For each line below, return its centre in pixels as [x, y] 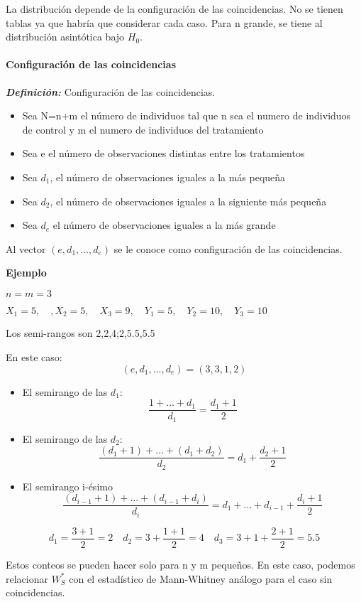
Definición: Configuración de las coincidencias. [111, 91]
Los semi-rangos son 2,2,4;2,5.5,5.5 [80, 333]
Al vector [26, 248]
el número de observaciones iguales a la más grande [164, 225]
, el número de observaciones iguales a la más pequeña [168, 177]
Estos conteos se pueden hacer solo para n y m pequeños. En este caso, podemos [180, 564]
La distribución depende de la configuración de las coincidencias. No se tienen [174, 9]
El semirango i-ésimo [67, 486]
